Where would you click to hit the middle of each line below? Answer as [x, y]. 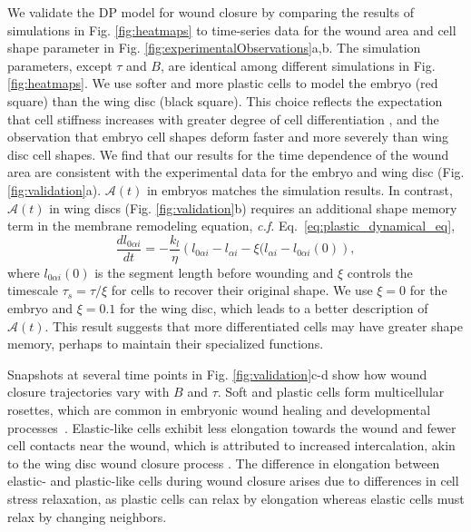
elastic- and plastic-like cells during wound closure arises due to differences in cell [233, 481]
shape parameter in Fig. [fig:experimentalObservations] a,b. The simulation [214, 48]
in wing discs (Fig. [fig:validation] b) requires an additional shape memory [253, 207]
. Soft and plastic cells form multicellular [331, 392]
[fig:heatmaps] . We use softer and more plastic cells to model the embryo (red [223, 83]
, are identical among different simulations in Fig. [298, 65]
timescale [33, 290]
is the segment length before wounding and [214, 272]
